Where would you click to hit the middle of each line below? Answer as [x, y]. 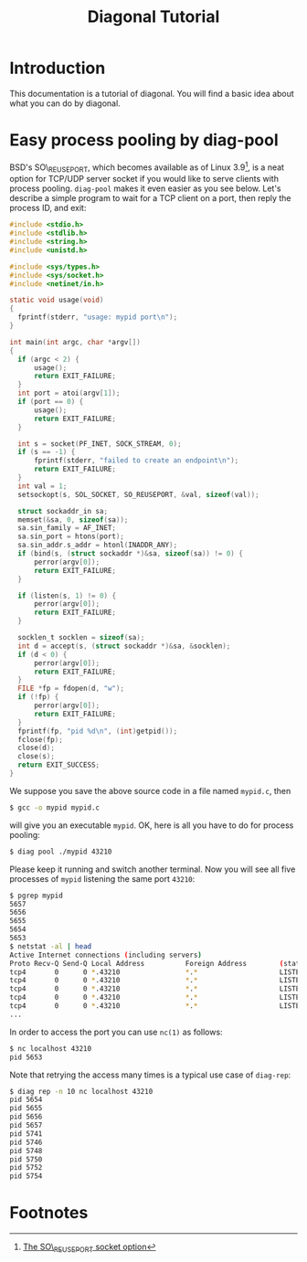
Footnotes [49, 1213]
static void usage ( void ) [57, 300]
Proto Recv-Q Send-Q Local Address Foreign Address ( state [157, 963]
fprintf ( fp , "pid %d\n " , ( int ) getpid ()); [98, 731]
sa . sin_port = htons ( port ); [71, 536]
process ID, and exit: [48, 208]
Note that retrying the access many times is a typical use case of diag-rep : [150, 1075]
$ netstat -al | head [51, 946]
